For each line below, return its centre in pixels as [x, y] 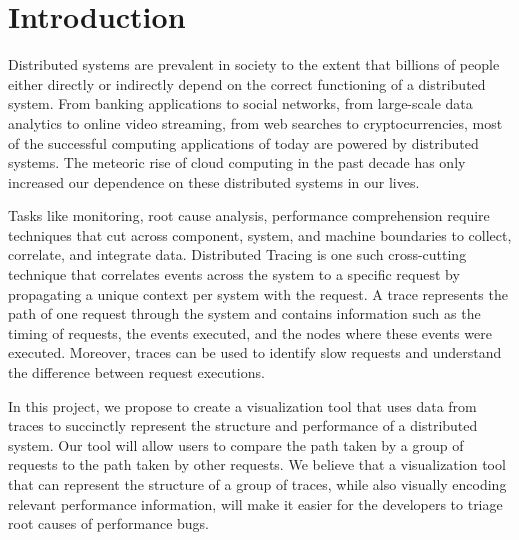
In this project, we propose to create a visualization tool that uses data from [242, 405]
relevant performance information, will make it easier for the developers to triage [255, 503]
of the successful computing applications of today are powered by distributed [243, 142]
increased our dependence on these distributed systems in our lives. [214, 181]
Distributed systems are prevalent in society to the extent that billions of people [254, 64]
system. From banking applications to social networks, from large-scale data [240, 103]
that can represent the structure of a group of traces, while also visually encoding [257, 484]
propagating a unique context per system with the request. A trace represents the [258, 293]
